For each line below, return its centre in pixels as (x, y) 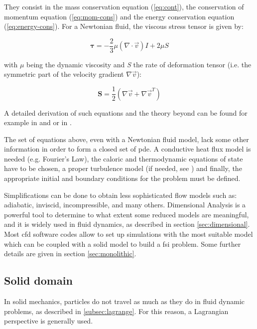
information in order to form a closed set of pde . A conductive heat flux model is (128, 149)
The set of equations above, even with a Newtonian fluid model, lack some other (127, 139)
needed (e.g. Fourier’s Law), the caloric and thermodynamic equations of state (124, 158)
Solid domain (38, 280)
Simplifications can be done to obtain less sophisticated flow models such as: (121, 195)
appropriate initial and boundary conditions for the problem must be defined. (122, 178)
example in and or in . (38, 122)
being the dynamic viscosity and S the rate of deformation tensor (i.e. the (139, 64)
